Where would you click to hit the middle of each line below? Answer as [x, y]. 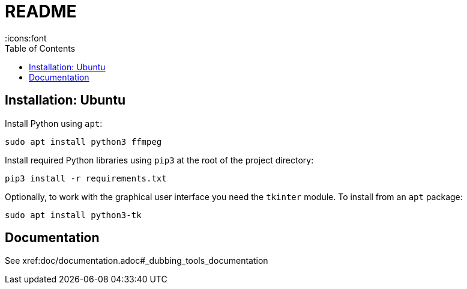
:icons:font [26, 38]
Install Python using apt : [54, 123]
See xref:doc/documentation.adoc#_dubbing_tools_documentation [137, 261]
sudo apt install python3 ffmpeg [83, 141]
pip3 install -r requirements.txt [86, 178]
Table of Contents [40, 48]
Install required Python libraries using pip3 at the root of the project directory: [159, 160]
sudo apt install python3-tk [73, 215]
